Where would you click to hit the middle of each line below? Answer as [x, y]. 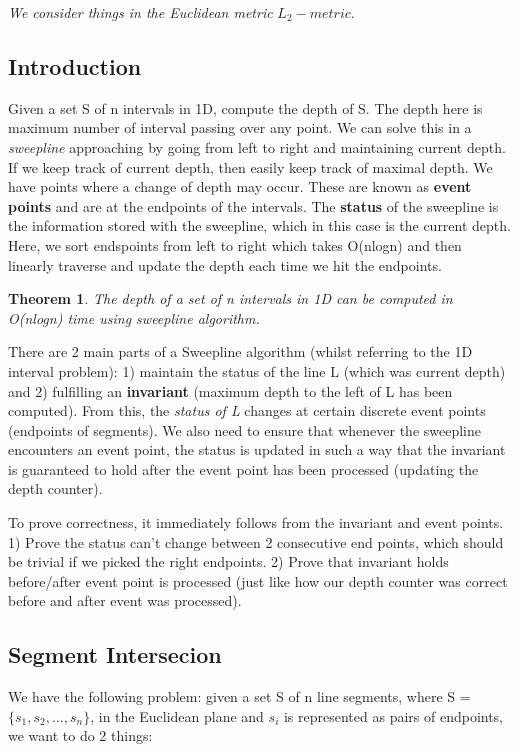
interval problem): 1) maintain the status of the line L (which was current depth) [257, 370]
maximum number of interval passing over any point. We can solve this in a [240, 127]
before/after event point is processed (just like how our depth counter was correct [258, 580]
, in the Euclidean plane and [177, 715]
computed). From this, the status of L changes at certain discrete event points [247, 410]
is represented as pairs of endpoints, [393, 715]
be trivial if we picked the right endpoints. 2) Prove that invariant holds [228, 561]
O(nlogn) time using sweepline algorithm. [134, 317]
